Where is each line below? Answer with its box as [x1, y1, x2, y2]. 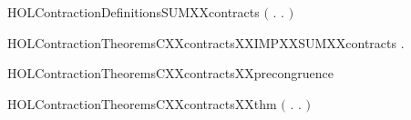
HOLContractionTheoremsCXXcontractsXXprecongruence [7, 64, 334, 83]
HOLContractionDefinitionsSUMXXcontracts [7, 3, 260, 21]
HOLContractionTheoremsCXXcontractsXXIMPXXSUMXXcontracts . [7, 33, 405, 52]
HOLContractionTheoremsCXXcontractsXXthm [7, 94, 277, 113]
